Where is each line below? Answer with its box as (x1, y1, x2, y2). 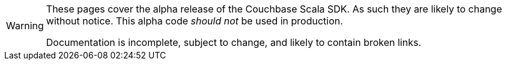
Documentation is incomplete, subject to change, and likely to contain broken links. (46, 36, 422, 48)
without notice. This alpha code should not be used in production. (46, 15, 343, 27)
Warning (6, 20, 44, 32)
